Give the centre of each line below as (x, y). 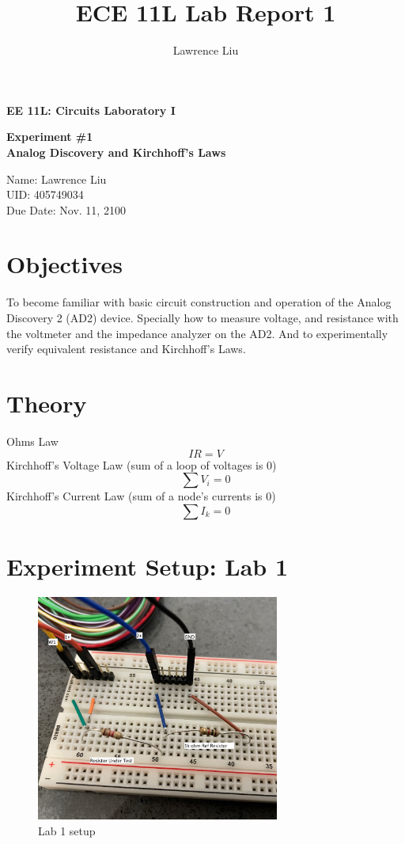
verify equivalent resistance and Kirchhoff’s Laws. (126, 349)
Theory (47, 403)
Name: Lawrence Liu (57, 179)
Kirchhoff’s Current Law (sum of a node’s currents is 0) (141, 496)
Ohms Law (32, 441)
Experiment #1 (50, 137)
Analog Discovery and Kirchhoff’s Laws (116, 152)
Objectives (64, 264)
